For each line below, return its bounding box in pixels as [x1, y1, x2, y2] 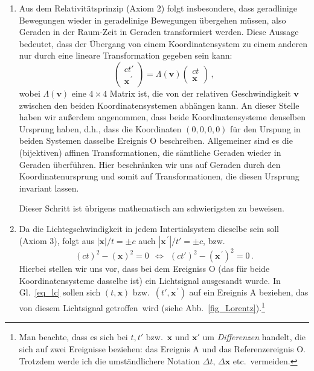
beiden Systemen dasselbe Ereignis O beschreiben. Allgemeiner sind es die [19, 134, 293, 147]
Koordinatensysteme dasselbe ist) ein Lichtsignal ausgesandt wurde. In [19, 274, 281, 286]
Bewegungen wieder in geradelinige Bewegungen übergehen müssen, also [19, 13, 286, 26]
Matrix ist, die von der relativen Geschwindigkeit [109, 86, 291, 99]
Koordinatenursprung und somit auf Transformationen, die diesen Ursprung [19, 170, 300, 182]
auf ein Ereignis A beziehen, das [189, 286, 309, 298]
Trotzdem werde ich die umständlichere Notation [19, 354, 200, 367]
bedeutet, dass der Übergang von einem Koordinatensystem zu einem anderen [19, 37, 308, 50]
